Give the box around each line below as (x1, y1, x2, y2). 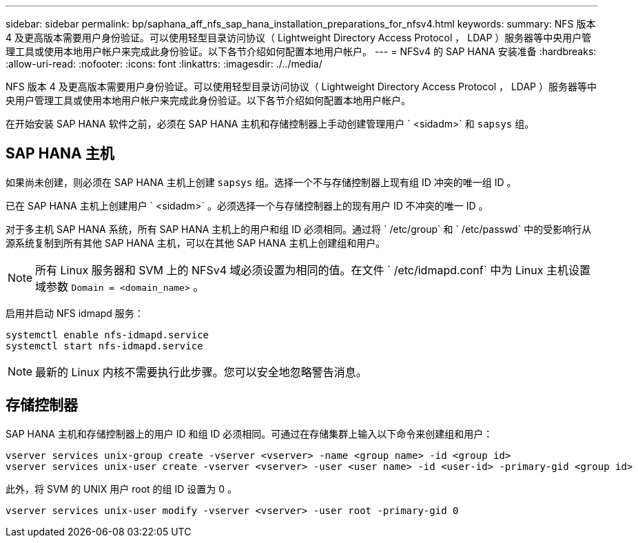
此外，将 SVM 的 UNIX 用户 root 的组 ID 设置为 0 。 (6, 482, 238, 495)
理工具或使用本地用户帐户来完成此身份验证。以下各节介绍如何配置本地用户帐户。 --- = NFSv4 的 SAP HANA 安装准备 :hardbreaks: (6, 45, 597, 57)
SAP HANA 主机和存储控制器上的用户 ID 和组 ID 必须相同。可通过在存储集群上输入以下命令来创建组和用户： (6, 427, 493, 440)
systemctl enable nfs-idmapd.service (6, 329, 209, 340)
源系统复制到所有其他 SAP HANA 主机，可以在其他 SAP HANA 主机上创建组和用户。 (6, 236, 386, 249)
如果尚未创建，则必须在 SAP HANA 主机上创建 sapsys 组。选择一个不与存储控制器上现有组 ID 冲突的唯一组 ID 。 (6, 176, 517, 188)
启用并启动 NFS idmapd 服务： (6, 307, 144, 319)
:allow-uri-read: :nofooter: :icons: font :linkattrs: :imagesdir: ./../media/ (6, 58, 322, 70)
